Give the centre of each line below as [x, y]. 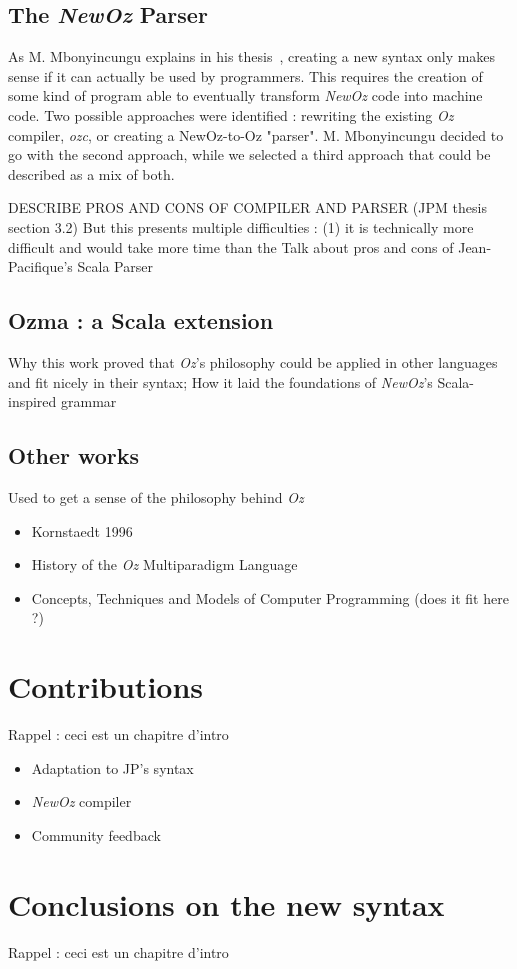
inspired [32, 401]
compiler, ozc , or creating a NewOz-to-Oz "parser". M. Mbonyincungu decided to [256, 134]
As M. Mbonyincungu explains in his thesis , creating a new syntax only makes [252, 56]
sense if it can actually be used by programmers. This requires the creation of [245, 75]
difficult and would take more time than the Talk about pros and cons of [231, 246]
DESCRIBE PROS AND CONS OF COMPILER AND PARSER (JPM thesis [247, 207]
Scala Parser [115, 266]
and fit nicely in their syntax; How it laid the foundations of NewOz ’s [220, 381]
